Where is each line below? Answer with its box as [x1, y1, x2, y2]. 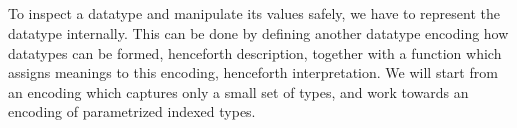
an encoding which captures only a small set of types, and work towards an [8, 81, 469, 102]
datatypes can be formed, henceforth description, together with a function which [8, 42, 502, 63]
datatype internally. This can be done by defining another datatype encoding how [8, 22, 509, 43]
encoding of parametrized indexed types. [8, 101, 256, 122]
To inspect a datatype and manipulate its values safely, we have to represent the [8, 3, 500, 24]
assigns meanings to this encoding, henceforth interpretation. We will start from [8, 62, 498, 83]
